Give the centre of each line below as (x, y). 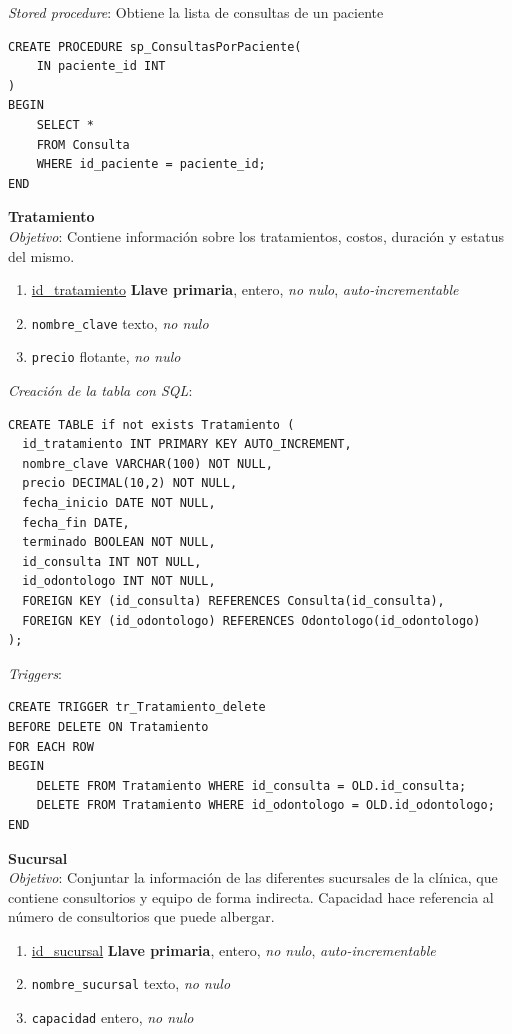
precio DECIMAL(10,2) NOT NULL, (130, 483)
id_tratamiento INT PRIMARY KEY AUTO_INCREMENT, (187, 444)
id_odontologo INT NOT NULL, (119, 581)
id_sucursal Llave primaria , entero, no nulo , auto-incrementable (233, 949)
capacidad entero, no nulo (112, 1017)
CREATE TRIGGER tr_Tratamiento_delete (137, 707)
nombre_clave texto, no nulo (120, 322)
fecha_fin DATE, (76, 522)
